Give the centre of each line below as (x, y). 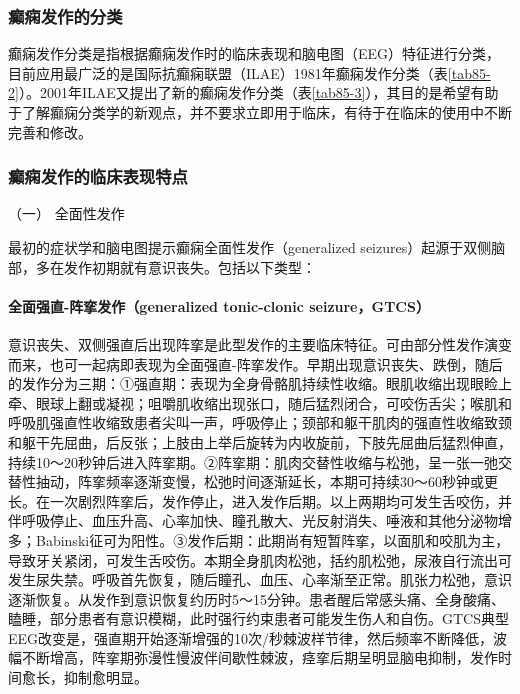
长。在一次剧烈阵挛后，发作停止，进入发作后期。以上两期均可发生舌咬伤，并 (260, 500)
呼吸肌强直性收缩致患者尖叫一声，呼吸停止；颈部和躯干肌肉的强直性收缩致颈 (260, 422)
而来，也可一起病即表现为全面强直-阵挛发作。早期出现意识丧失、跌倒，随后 (255, 363)
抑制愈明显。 (105, 677)
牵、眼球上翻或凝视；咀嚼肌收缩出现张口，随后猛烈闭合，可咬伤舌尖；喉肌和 (260, 402)
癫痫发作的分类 (65, 15)
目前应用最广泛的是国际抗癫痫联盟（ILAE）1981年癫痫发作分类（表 (228, 72)
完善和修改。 (50, 131)
